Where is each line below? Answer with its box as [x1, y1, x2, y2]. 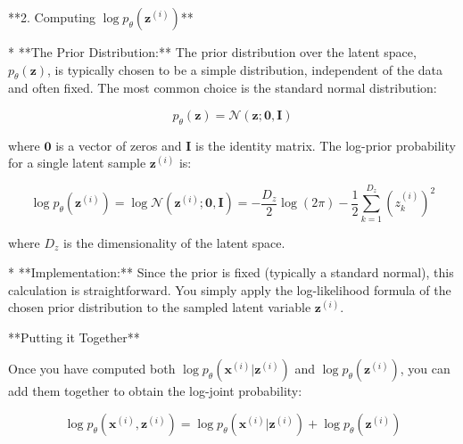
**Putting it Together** [8, 327, 140, 346]
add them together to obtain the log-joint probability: [8, 382, 302, 400]
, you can [400, 359, 451, 378]
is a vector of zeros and [55, 136, 182, 154]
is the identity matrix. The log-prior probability [195, 136, 456, 154]
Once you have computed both [8, 359, 176, 378]
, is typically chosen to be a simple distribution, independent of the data [47, 60, 442, 78]
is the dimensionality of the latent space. [63, 233, 285, 251]
